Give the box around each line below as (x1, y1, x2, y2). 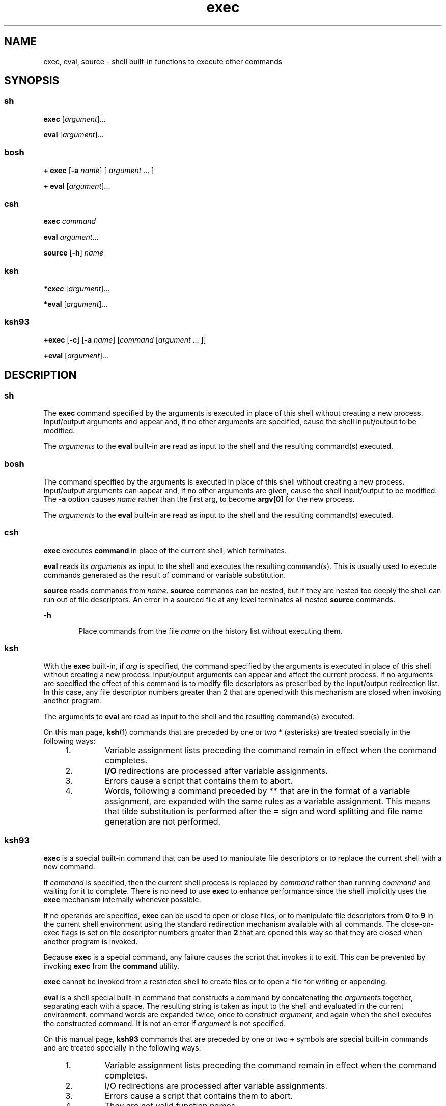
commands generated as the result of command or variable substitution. (43, 570, 286, 579)
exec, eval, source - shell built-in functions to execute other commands (43, 56, 283, 66)
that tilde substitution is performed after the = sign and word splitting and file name (104, 806, 423, 817)
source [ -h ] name (43, 248, 104, 258)
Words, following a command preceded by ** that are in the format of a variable (104, 786, 410, 797)
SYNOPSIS (4, 74, 60, 88)
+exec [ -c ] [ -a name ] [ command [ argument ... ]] (43, 335, 206, 344)
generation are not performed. (104, 816, 221, 827)
